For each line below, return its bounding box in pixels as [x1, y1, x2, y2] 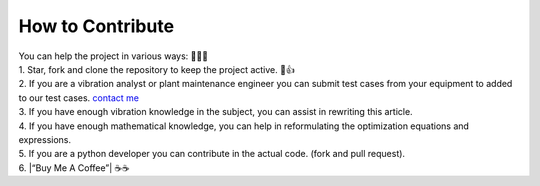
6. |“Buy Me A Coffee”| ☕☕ [18, 161, 130, 174]
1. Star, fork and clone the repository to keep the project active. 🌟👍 [18, 63, 295, 75]
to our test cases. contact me [18, 91, 140, 104]
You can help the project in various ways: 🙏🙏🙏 [18, 50, 209, 62]
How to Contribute [18, 15, 175, 37]
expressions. [18, 133, 72, 145]
